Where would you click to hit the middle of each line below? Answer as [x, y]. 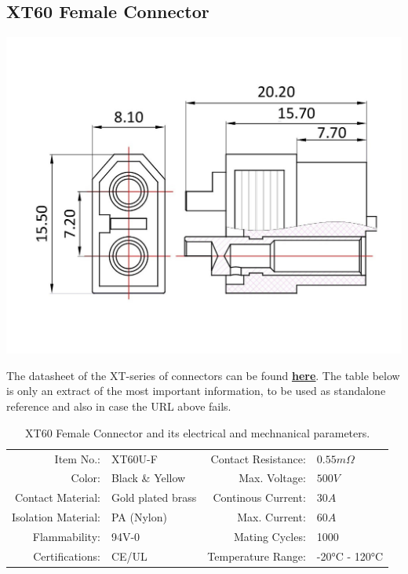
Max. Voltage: [272, 478]
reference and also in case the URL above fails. [119, 406]
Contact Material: [57, 497]
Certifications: [67, 556]
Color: [86, 478]
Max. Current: [271, 517]
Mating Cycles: [270, 536]
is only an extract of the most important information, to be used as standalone [196, 391]
